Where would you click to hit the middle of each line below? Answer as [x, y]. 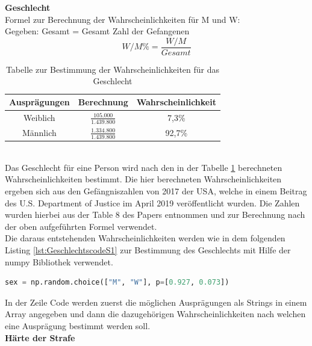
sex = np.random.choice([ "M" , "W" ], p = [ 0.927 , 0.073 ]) [117, 283]
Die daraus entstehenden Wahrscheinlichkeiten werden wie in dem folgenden [145, 238]
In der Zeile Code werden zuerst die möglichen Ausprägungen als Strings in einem [156, 302]
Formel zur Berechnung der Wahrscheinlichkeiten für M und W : [123, 19]
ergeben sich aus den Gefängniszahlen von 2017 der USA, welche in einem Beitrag [156, 191]
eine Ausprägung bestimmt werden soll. [78, 326]
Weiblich [39, 117]
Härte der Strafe [40, 337]
